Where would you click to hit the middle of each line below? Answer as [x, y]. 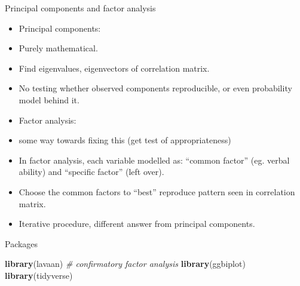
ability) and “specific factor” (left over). [91, 172]
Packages [22, 243]
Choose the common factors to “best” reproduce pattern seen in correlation [157, 191]
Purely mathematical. [58, 48]
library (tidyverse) [39, 275]
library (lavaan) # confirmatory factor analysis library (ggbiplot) [125, 264]
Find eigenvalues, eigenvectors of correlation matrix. [114, 68]
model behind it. [49, 99]
